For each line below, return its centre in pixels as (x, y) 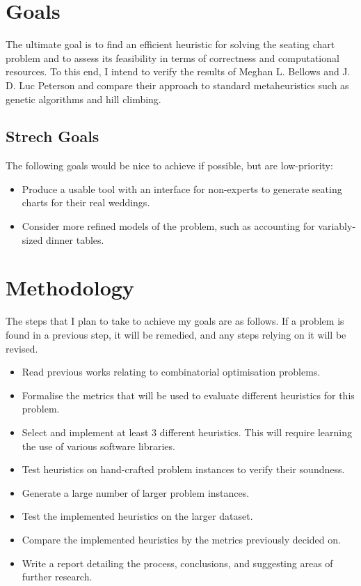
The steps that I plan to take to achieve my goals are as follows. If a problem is (175, 321)
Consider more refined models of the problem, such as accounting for (168, 226)
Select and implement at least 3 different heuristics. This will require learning (187, 432)
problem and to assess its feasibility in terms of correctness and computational (173, 57)
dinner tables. (75, 239)
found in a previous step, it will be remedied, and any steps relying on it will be (176, 334)
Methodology (70, 287)
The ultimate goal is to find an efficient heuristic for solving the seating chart (170, 44)
